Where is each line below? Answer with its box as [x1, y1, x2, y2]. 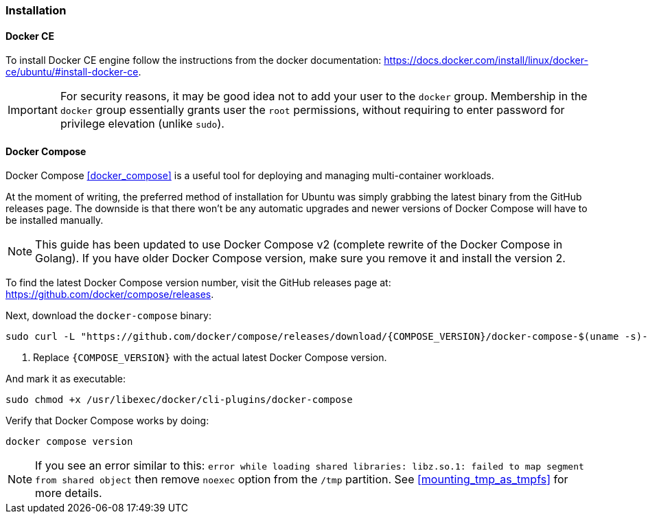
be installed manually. [5, 214, 104, 227]
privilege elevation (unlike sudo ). [60, 117, 224, 131]
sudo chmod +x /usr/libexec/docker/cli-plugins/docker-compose [5, 394, 353, 406]
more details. [35, 486, 102, 500]
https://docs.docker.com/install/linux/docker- [384, 54, 588, 67]
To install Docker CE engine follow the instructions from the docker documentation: [5, 54, 382, 67]
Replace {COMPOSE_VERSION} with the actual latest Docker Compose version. [33, 351, 387, 364]
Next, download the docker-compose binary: [5, 310, 212, 322]
